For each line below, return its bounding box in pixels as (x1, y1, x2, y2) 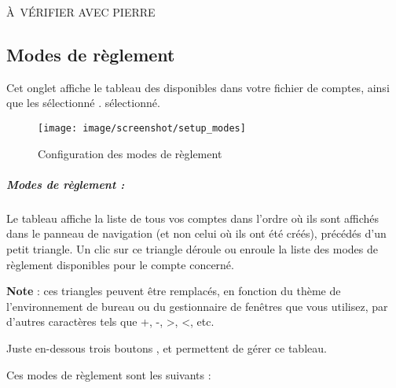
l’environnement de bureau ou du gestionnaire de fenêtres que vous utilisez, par (6, 297, 388, 314)
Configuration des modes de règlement (38, 145, 222, 161)
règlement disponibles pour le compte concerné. (6, 256, 234, 272)
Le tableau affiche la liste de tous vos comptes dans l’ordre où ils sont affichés (6, 209, 379, 226)
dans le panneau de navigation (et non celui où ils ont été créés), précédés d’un (6, 225, 387, 242)
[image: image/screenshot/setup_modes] (38, 122, 246, 134)
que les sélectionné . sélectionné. (6, 94, 160, 111)
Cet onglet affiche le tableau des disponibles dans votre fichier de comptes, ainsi (6, 79, 390, 95)
